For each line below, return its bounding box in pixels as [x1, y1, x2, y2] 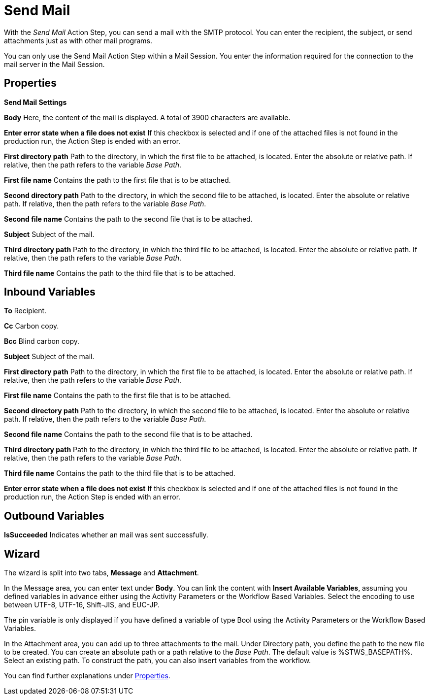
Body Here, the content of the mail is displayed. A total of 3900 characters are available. [4, 113, 291, 122]
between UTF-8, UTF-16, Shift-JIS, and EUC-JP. [4, 600, 160, 609]
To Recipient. [4, 306, 47, 315]
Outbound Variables [4, 509, 104, 522]
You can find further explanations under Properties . [4, 671, 170, 680]
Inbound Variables [4, 286, 96, 299]
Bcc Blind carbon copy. [4, 337, 80, 346]
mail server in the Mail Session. [4, 60, 105, 68]
